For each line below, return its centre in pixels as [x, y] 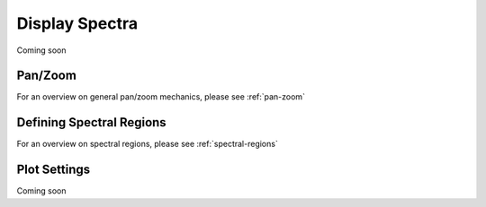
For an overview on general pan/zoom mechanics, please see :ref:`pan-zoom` [161, 97]
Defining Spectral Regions [91, 122]
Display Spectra [77, 23]
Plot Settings [54, 170]
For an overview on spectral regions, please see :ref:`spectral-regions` [147, 144]
